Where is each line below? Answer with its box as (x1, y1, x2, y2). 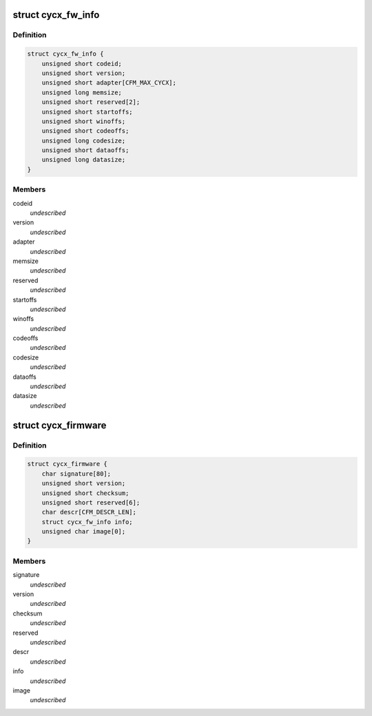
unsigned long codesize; (41, 136, 126, 145)
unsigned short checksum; (41, 489, 130, 497)
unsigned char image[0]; (41, 527, 126, 536)
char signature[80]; (41, 470, 112, 478)
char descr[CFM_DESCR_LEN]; (41, 508, 137, 516)
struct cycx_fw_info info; (41, 518, 134, 526)
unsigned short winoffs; (41, 117, 126, 125)
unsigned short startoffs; (41, 107, 134, 116)
